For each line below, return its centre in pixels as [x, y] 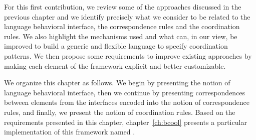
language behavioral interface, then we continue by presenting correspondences [125, 92]
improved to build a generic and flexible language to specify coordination [116, 46]
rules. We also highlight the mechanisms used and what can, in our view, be [121, 36]
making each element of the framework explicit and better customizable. [115, 65]
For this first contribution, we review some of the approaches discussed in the [123, 7]
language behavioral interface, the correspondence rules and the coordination [122, 26]
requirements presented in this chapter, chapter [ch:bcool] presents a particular [125, 122]
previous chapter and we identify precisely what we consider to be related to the [127, 16]
